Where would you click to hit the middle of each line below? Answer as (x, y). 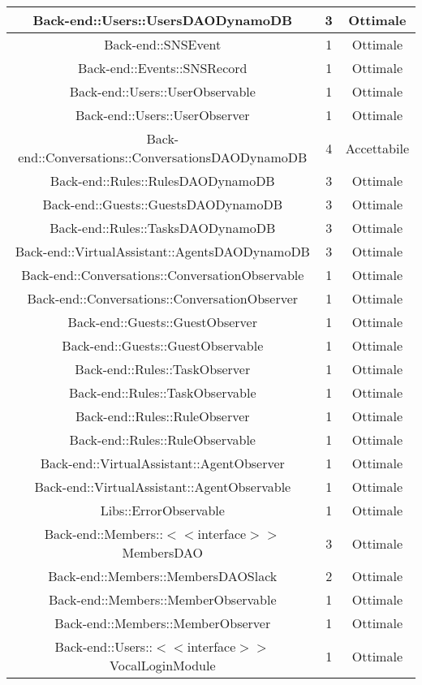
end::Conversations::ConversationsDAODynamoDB (163, 157)
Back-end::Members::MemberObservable (163, 599)
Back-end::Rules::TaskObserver (163, 369)
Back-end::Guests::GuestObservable (163, 345)
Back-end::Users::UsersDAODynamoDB (163, 20)
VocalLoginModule (163, 665)
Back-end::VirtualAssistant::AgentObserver (162, 463)
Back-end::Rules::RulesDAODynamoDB (162, 181)
